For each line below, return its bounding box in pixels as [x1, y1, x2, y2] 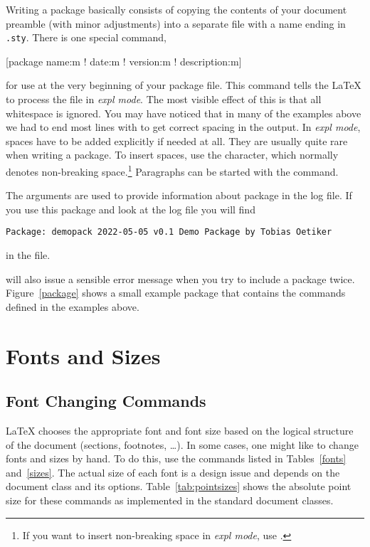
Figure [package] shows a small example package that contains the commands [6, 285, 346, 300]
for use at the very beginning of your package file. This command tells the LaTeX [6, 78, 361, 92]
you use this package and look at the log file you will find [6, 201, 255, 216]
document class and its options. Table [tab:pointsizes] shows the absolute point [6, 479, 351, 494]
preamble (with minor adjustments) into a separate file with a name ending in [6, 16, 346, 31]
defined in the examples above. [6, 299, 139, 314]
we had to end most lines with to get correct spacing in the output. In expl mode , [6, 120, 361, 134]
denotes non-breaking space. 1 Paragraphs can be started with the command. [6, 162, 339, 179]
